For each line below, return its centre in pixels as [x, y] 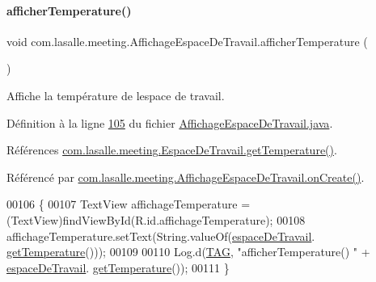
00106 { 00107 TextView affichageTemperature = [129, 204]
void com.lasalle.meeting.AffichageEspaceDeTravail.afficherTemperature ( [187, 41]
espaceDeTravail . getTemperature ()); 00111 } [118, 267]
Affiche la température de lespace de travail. [116, 95]
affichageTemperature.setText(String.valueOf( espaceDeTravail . [161, 236]
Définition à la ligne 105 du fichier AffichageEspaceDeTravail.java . [170, 122]
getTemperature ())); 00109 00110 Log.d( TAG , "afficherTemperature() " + [188, 252]
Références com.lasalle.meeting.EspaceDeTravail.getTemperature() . [172, 150]
